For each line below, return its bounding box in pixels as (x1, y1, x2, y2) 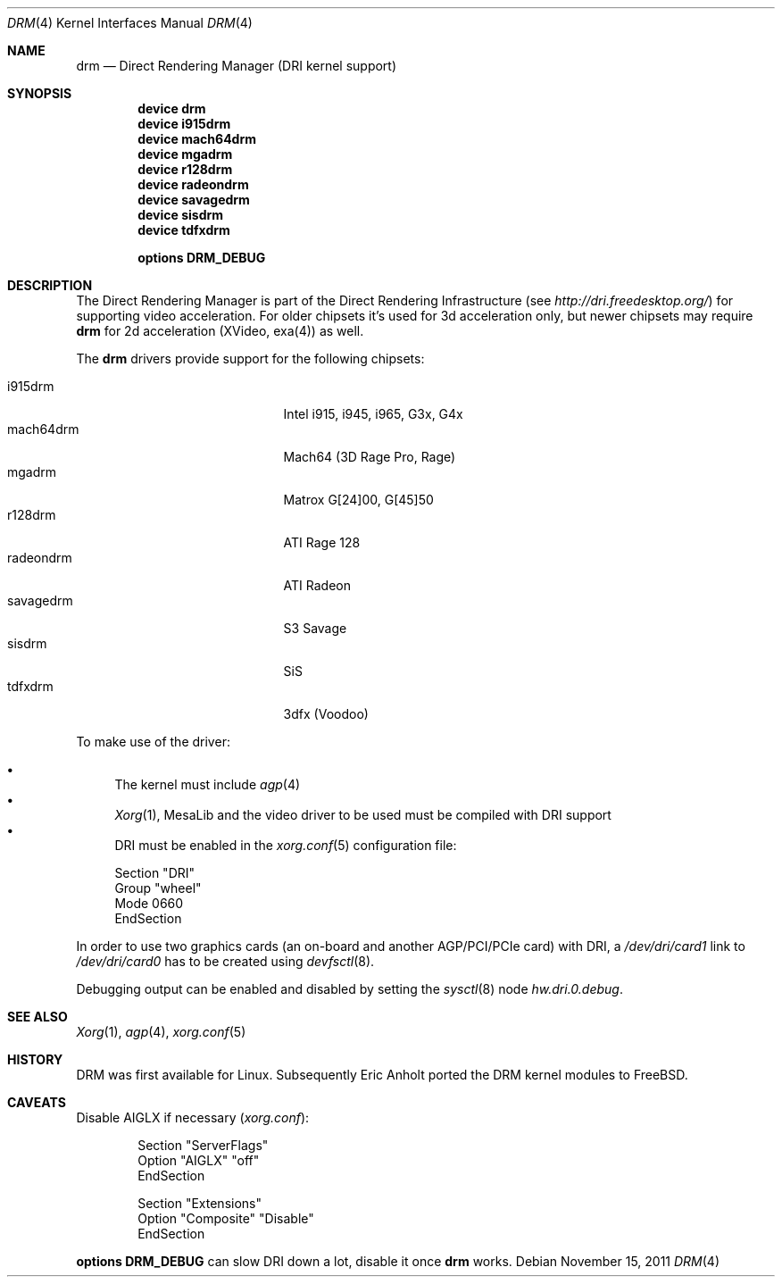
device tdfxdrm (137, 222, 230, 238)
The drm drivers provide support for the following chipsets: (76, 351, 425, 366)
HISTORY (7, 1052, 63, 1067)
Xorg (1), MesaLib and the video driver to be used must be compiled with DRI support (114, 807, 611, 822)
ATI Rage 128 (283, 535, 361, 550)
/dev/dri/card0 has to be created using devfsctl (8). (76, 954, 375, 969)
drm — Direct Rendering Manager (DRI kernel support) (76, 58, 397, 73)
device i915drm (137, 116, 231, 131)
